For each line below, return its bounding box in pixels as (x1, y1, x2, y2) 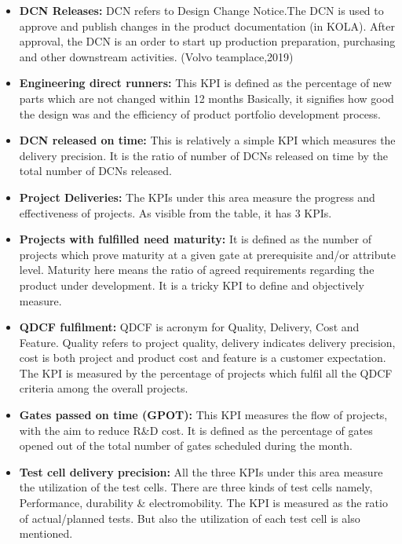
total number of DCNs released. (19, 162, 172, 179)
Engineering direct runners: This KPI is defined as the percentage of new (19, 75, 392, 91)
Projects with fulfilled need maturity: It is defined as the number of (19, 231, 371, 247)
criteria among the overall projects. (19, 380, 188, 396)
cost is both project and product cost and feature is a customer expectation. (19, 349, 386, 366)
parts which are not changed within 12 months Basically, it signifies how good (19, 89, 394, 106)
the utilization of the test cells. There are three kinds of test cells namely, (19, 479, 373, 495)
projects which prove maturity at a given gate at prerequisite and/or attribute (19, 246, 396, 262)
